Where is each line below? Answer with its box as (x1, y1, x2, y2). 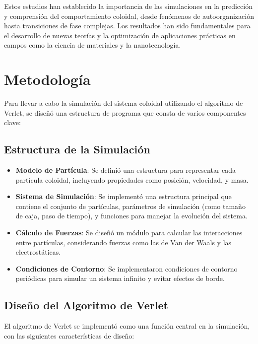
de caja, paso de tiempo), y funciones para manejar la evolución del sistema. (15, 210, 248, 221)
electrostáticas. (15, 247, 61, 257)
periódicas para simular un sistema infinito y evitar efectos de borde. (15, 273, 225, 283)
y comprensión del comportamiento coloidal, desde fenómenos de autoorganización (4, 10, 254, 21)
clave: (4, 117, 21, 128)
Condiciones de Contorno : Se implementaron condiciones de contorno (15, 263, 238, 274)
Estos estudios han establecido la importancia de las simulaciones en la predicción (4, 1, 253, 11)
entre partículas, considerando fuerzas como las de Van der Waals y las (15, 237, 232, 247)
